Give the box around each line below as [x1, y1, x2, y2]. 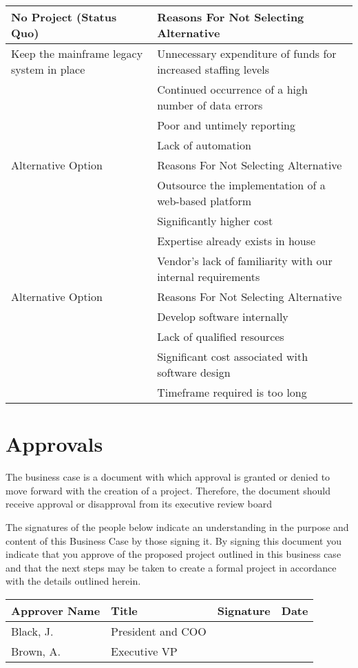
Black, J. [11, 623, 54, 639]
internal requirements [157, 269, 260, 284]
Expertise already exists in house [157, 233, 316, 249]
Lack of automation [157, 137, 251, 153]
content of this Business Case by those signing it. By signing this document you [6, 533, 341, 547]
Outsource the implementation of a [157, 177, 326, 193]
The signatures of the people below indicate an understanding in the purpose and [6, 519, 349, 534]
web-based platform [157, 193, 252, 209]
